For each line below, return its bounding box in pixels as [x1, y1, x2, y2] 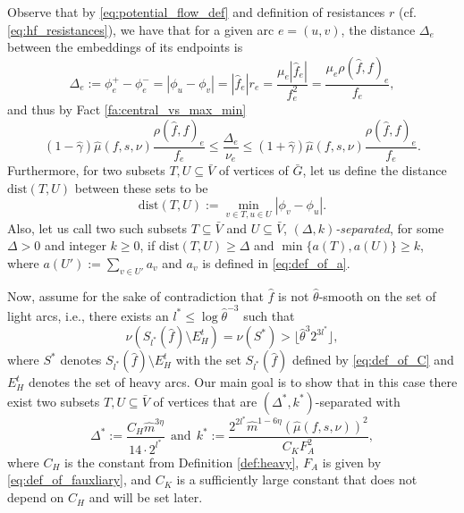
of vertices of [218, 161, 289, 180]
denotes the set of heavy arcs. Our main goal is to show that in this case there [28, 373, 458, 391]
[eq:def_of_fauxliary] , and [7, 470, 152, 489]
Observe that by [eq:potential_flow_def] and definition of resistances [7, 3, 385, 21]
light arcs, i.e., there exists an [7, 306, 169, 324]
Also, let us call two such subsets [7, 218, 188, 237]
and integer [44, 236, 106, 255]
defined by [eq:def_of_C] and [291, 350, 454, 369]
